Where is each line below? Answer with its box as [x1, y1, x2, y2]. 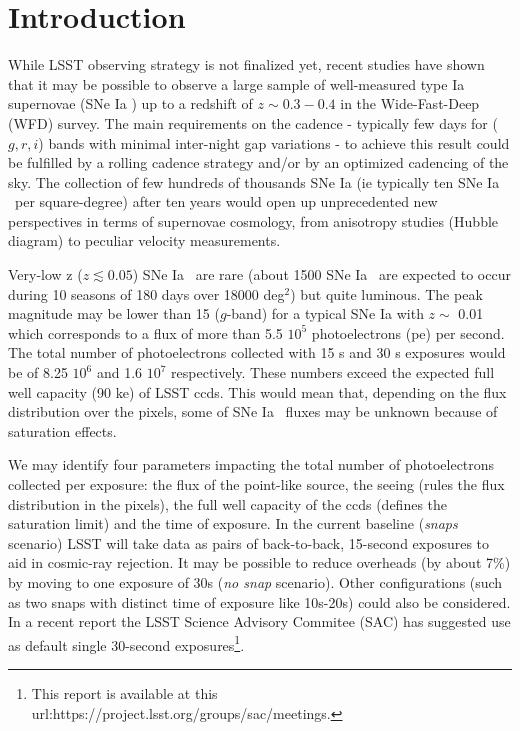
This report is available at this [31, 683, 218, 703]
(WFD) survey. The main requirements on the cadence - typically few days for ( [8, 112, 498, 133]
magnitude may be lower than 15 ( [8, 303, 220, 324]
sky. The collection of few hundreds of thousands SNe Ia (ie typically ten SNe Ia [8, 171, 500, 192]
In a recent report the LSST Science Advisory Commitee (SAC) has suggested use [8, 611, 511, 632]
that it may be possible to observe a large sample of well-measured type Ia [8, 73, 465, 94]
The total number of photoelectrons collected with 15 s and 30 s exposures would [8, 342, 506, 363]
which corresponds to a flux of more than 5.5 [8, 322, 283, 343]
